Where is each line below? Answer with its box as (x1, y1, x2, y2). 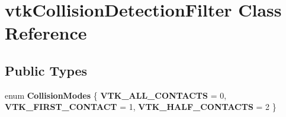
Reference (5, 21, 87, 45)
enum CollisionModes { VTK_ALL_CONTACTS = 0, (5, 89, 227, 101)
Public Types (5, 61, 88, 79)
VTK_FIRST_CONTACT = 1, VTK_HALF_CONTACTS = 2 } (5, 100, 277, 113)
